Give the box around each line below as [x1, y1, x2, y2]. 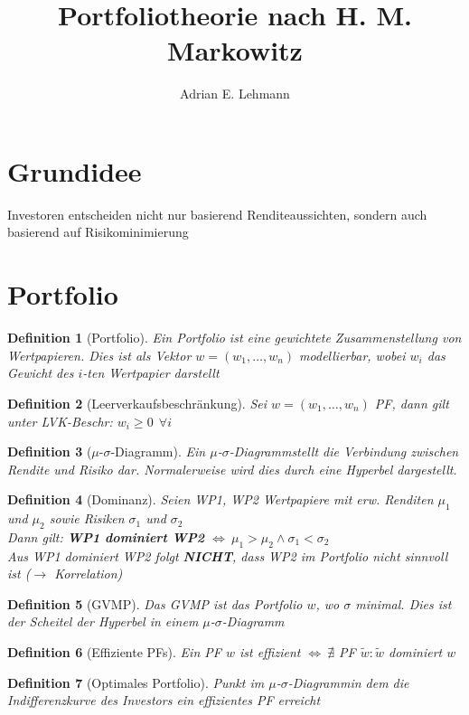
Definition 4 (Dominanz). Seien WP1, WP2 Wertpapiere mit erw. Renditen [7, 490, 434, 509]
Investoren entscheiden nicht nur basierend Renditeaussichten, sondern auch [7, 204, 427, 223]
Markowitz [167, 32, 303, 69]
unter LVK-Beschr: [7, 411, 113, 430]
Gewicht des [7, 363, 74, 382]
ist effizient [239, 643, 301, 662]
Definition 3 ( [7, 442, 92, 461]
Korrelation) [54, 564, 123, 583]
